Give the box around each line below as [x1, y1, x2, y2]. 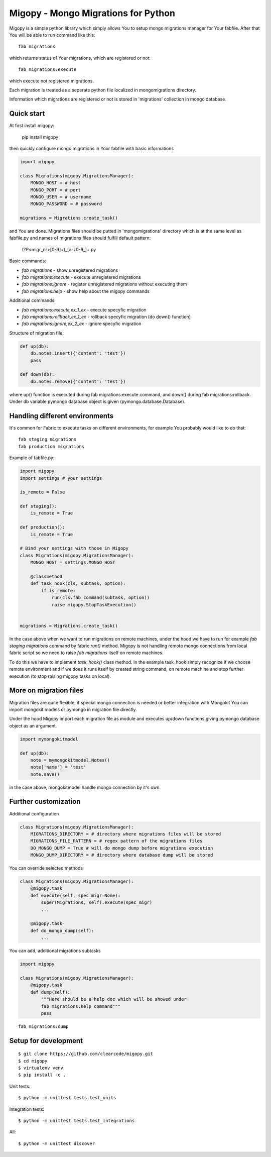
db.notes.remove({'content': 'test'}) [30, 378, 126, 384]
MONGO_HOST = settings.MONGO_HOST [30, 560, 115, 565]
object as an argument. [9, 722, 57, 728]
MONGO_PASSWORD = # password [30, 201, 102, 207]
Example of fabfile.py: [9, 455, 55, 461]
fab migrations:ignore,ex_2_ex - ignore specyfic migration [22, 321, 142, 327]
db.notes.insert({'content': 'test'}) [30, 351, 126, 356]
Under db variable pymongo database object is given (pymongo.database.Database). [9, 398, 186, 404]
